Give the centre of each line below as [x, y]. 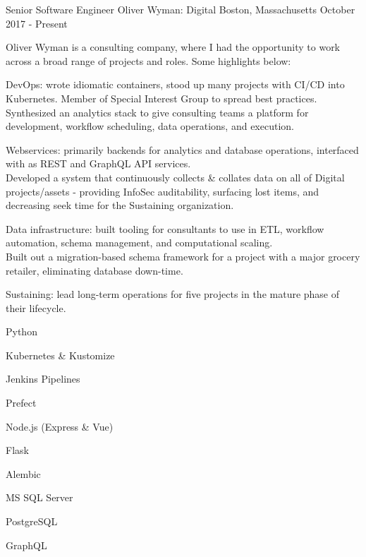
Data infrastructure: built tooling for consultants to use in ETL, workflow [165, 228]
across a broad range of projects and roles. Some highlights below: [148, 60]
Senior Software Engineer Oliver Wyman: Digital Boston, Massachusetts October [181, 9]
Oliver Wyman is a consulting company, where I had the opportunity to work [173, 47]
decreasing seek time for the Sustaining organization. [120, 205]
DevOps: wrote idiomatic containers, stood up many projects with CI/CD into [175, 84]
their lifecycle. [36, 307]
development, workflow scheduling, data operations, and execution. [150, 126]
